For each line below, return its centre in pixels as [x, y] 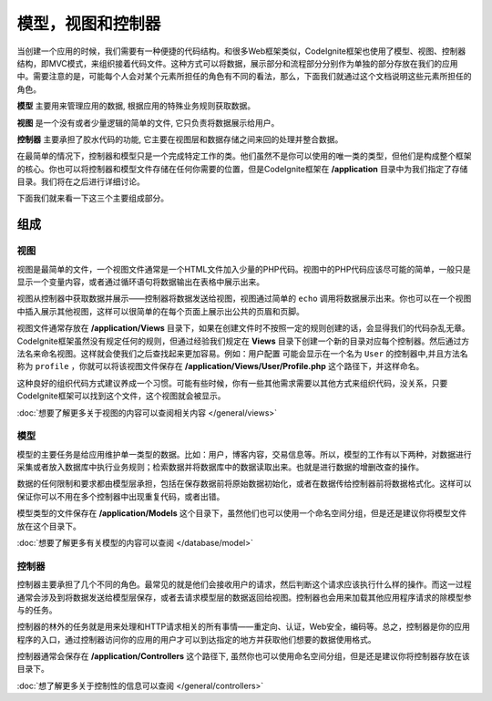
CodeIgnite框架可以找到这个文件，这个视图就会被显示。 [121, 396]
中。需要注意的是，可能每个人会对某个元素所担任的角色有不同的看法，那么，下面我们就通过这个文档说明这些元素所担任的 [244, 77]
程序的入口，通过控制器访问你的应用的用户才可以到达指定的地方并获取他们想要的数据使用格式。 [196, 639]
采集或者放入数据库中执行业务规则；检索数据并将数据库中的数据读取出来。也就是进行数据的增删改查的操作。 [220, 467]
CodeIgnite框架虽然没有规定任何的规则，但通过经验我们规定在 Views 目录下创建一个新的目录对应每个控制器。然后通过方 [243, 341]
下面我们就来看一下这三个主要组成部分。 [92, 198]
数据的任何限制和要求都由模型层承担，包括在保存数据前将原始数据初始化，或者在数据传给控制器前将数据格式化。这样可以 [244, 484]
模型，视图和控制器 [89, 24]
